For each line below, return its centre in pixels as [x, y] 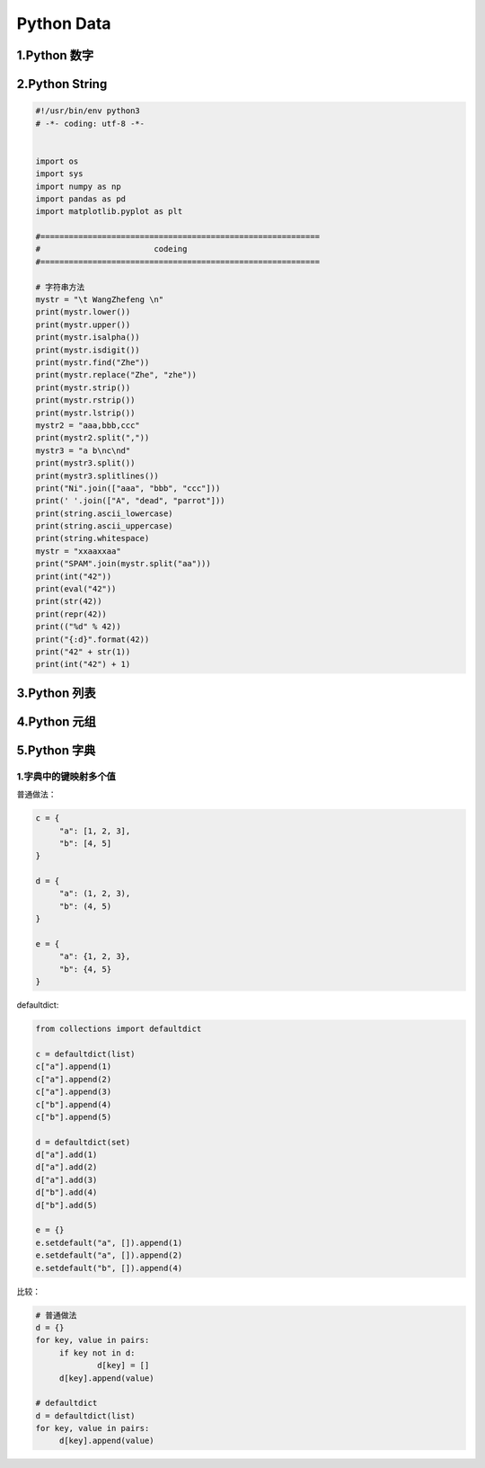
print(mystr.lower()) [83, 312]
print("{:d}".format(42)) [93, 639]
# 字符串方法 [60, 287]
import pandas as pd [80, 199]
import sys [59, 174]
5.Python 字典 [56, 750]
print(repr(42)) [71, 614]
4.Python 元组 [56, 721]
